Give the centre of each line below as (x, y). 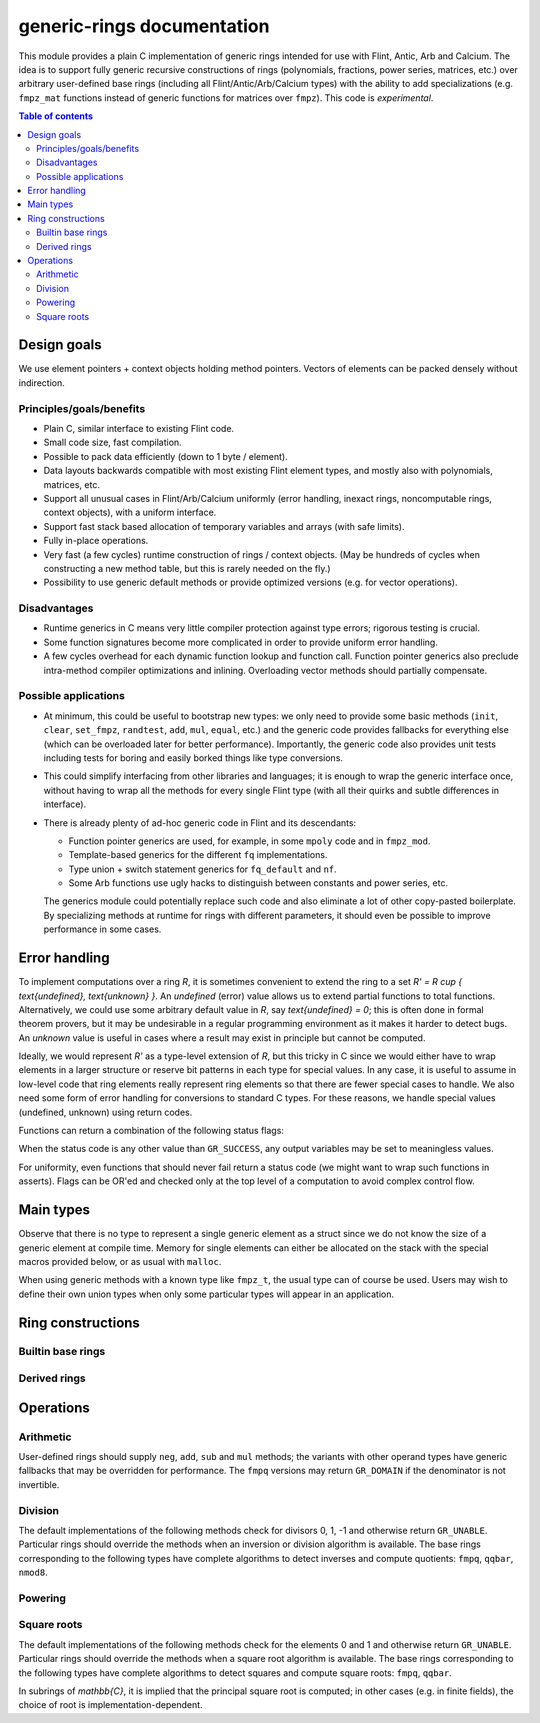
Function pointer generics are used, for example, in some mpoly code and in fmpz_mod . (249, 841)
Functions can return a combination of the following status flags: (151, 1131)
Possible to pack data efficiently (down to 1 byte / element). (166, 456)
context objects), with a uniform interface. (130, 512)
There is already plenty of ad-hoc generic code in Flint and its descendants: (200, 822)
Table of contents (56, 116)
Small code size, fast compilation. (112, 442)
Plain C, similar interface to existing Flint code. (139, 429)
